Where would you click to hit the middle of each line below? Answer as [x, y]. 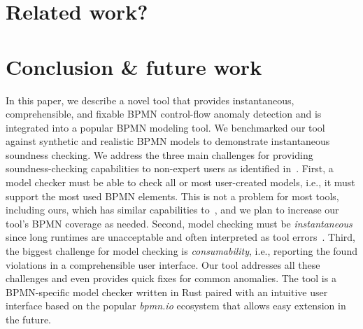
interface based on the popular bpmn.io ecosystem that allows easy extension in [176, 306]
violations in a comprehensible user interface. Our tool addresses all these [163, 264]
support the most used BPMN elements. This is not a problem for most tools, [172, 196]
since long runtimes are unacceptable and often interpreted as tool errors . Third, [180, 237]
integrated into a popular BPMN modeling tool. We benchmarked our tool [165, 127]
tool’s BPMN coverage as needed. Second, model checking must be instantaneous [179, 223]
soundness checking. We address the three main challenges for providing [159, 154]
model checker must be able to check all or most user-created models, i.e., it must [180, 182]
